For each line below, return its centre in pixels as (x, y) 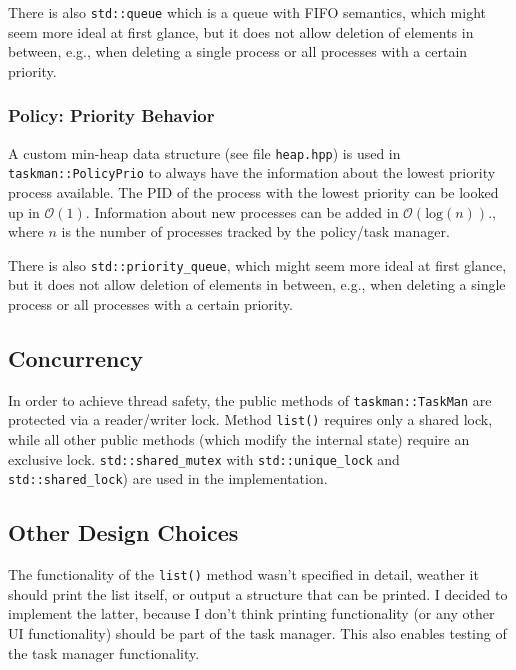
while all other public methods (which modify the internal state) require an (239, 439)
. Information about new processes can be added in (242, 211)
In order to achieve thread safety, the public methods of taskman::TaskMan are (250, 399)
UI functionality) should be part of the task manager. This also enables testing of (257, 633)
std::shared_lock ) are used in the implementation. (168, 478)
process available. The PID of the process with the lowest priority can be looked (253, 191)
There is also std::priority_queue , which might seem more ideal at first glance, (257, 264)
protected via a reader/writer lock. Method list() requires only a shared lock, (250, 419)
